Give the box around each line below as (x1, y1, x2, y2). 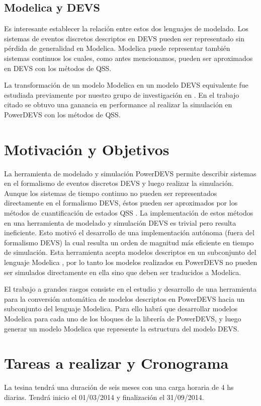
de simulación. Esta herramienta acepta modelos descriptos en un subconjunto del (4, 247, 256, 257)
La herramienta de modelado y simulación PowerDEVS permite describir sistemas (4, 168, 256, 178)
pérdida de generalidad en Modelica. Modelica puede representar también (4, 43, 230, 53)
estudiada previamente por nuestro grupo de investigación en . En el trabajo (4, 89, 239, 100)
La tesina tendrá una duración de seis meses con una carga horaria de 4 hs (4, 382, 234, 392)
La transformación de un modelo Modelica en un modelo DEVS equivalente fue (4, 80, 248, 90)
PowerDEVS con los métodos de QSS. (4, 109, 121, 119)
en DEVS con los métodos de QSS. (4, 62, 112, 73)
